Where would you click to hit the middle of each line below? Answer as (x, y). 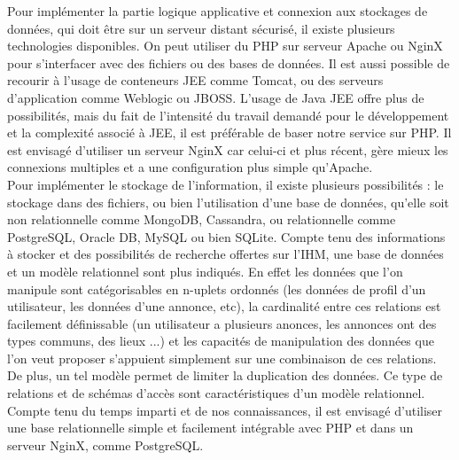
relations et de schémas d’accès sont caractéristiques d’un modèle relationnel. (216, 393)
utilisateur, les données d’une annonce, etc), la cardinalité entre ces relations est (224, 306)
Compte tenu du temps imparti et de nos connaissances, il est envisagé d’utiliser (225, 410)
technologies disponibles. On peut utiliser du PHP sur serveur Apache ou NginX (225, 46)
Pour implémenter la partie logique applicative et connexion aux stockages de (218, 11)
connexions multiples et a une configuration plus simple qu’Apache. (190, 167)
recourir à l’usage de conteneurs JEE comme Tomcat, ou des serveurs (195, 80)
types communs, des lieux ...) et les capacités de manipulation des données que (221, 341)
